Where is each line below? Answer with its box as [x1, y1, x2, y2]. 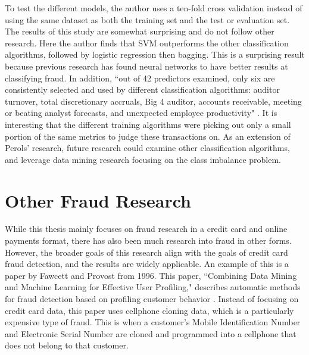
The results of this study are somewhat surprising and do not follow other [5, 25, 274, 37]
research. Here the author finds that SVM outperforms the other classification [5, 36, 289, 49]
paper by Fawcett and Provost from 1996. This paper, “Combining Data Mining [5, 269, 297, 281]
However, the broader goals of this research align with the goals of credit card [5, 246, 288, 258]
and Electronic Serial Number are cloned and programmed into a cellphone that [5, 327, 296, 340]
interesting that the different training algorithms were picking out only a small [5, 118, 291, 130]
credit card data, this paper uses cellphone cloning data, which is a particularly [5, 304, 294, 316]
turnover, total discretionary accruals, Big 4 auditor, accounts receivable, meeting [5, 95, 302, 107]
